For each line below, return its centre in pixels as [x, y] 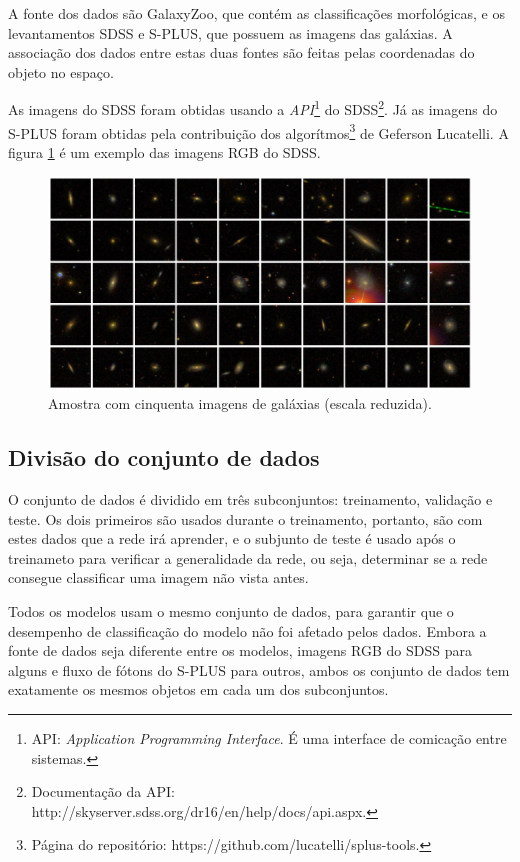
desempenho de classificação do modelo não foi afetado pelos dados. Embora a [247, 630]
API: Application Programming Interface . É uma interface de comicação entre [269, 738]
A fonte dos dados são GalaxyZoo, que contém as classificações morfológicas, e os [256, 13]
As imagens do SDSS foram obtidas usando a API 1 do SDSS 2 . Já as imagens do [253, 108]
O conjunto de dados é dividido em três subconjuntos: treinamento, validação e [250, 499]
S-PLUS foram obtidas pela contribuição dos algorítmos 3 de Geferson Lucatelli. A [258, 131]
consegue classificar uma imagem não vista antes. [158, 577]
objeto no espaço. [61, 71]
